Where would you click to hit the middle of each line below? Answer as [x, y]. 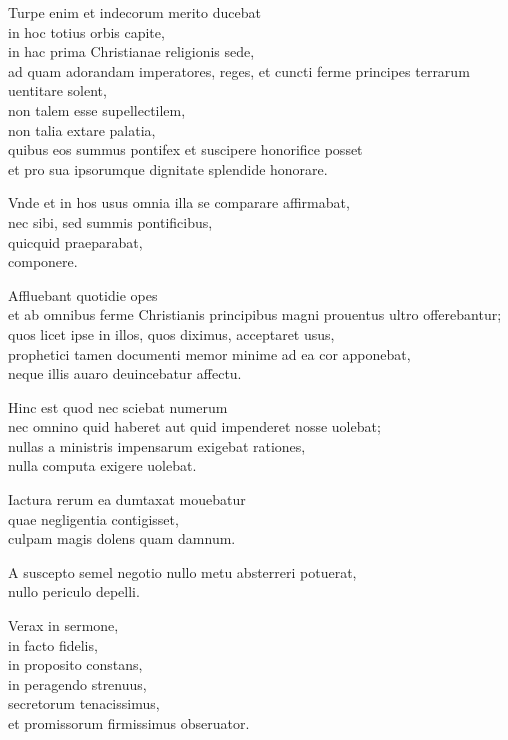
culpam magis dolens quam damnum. [122, 538]
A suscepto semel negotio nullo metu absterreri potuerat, [182, 571]
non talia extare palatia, [82, 129]
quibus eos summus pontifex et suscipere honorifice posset [185, 149]
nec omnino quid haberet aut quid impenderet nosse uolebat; [194, 426]
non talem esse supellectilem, [97, 109]
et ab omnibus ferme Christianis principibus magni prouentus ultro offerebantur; [255, 314]
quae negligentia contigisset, [93, 518]
